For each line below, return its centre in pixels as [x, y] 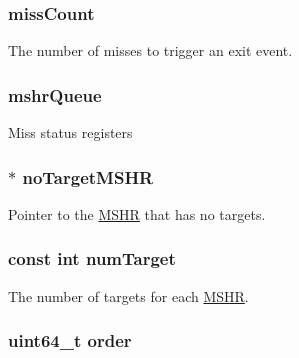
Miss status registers [70, 132]
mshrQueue [55, 94]
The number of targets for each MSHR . [128, 295]
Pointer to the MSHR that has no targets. [137, 213]
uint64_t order [70, 340]
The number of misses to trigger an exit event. [150, 50]
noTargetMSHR [88, 176]
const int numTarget [92, 258]
